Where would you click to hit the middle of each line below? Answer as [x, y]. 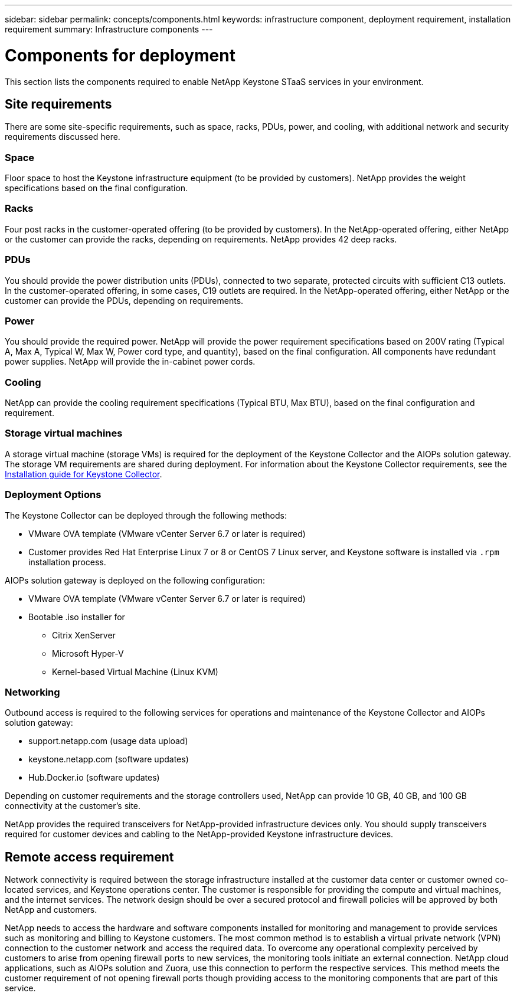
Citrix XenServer [84, 635]
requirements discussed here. [63, 137]
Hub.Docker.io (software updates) [94, 778]
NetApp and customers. [51, 910]
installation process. [67, 562]
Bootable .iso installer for [77, 617]
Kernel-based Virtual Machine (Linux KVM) [135, 671]
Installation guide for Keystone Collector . [84, 474]
